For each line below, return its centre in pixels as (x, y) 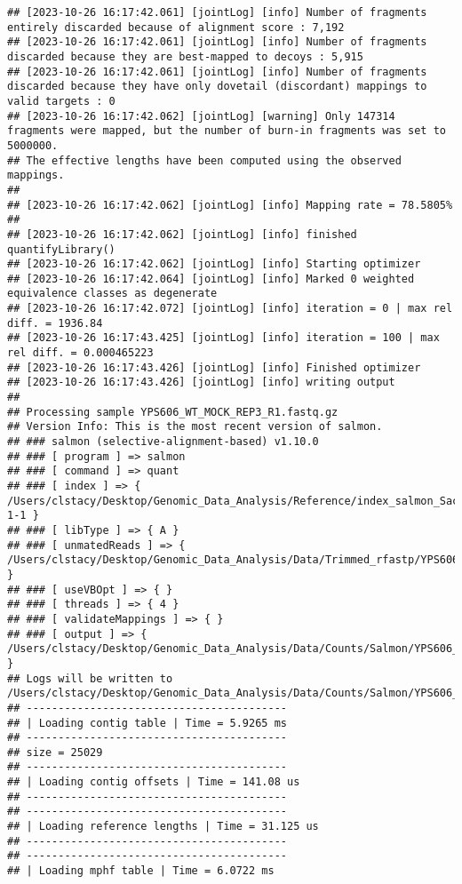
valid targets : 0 (61, 101)
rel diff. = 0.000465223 (80, 353)
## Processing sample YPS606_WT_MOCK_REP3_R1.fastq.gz (173, 412)
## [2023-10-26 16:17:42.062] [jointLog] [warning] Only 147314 (201, 116)
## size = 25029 (55, 752)
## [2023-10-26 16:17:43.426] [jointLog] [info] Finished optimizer (214, 367)
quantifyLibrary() (61, 249)
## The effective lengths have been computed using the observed (204, 160)
